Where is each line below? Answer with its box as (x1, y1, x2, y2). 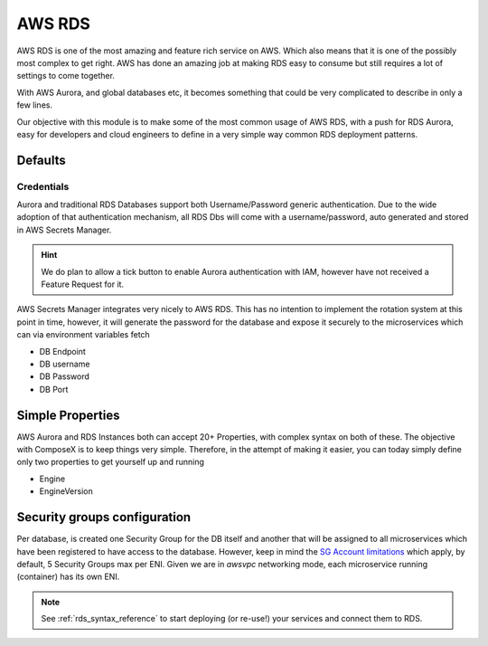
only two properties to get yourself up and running (16, 457, 205, 468)
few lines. (16, 100, 53, 110)
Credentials (16, 180, 70, 193)
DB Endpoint (39, 346, 86, 356)
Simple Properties (16, 407, 120, 423)
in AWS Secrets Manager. (16, 224, 112, 235)
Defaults (16, 152, 67, 167)
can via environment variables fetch (16, 329, 151, 340)
